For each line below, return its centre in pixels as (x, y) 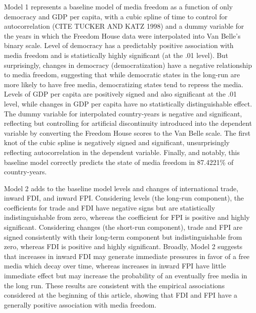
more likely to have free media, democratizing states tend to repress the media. (124, 84)
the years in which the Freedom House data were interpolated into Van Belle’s (122, 35)
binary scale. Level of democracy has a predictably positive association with (119, 45)
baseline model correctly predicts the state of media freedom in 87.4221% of (119, 162)
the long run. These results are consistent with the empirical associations (114, 285)
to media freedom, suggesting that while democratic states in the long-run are (122, 75)
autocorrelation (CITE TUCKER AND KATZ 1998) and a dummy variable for (124, 26)
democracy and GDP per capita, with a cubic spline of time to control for (116, 16)
